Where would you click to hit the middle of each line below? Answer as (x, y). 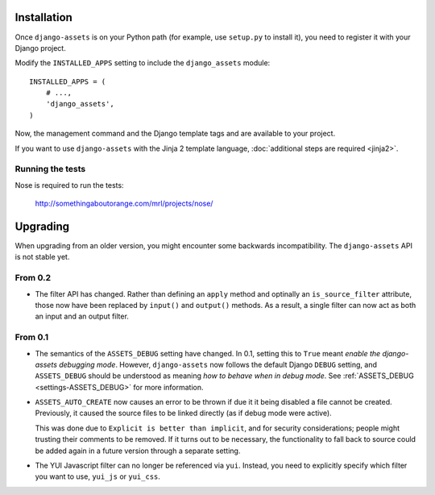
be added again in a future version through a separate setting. (138, 451)
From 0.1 (31, 337)
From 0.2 (33, 278)
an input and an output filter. (82, 316)
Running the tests (50, 169)
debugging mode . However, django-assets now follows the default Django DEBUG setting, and (218, 364)
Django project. (40, 48)
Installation (43, 17)
